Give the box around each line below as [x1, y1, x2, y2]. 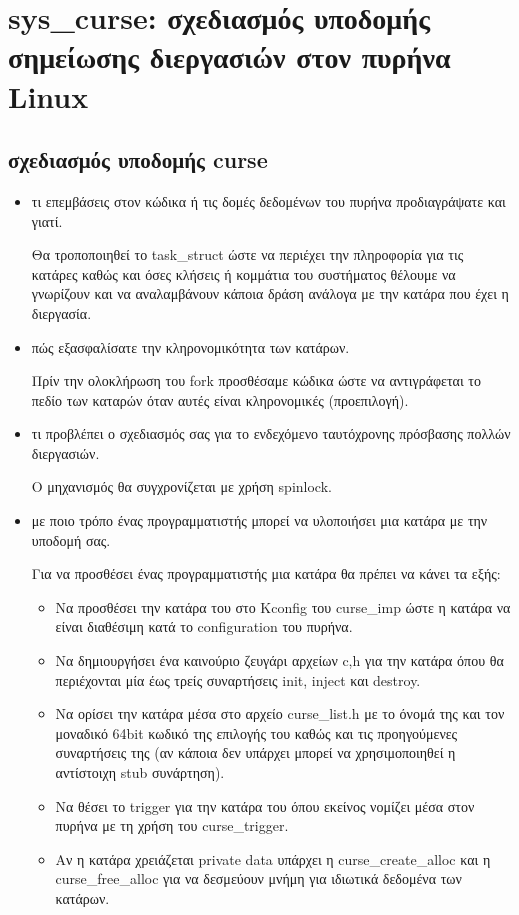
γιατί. [31, 210, 63, 231]
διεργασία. [31, 302, 92, 323]
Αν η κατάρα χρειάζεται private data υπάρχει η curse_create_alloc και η [55, 848, 491, 869]
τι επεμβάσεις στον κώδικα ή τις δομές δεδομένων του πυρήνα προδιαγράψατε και [31, 190, 506, 211]
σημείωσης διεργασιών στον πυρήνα [8, 36, 451, 77]
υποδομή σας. [31, 529, 111, 550]
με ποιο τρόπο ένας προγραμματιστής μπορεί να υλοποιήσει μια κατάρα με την [31, 510, 488, 531]
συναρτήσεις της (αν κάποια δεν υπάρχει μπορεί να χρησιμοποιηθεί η [55, 742, 456, 763]
